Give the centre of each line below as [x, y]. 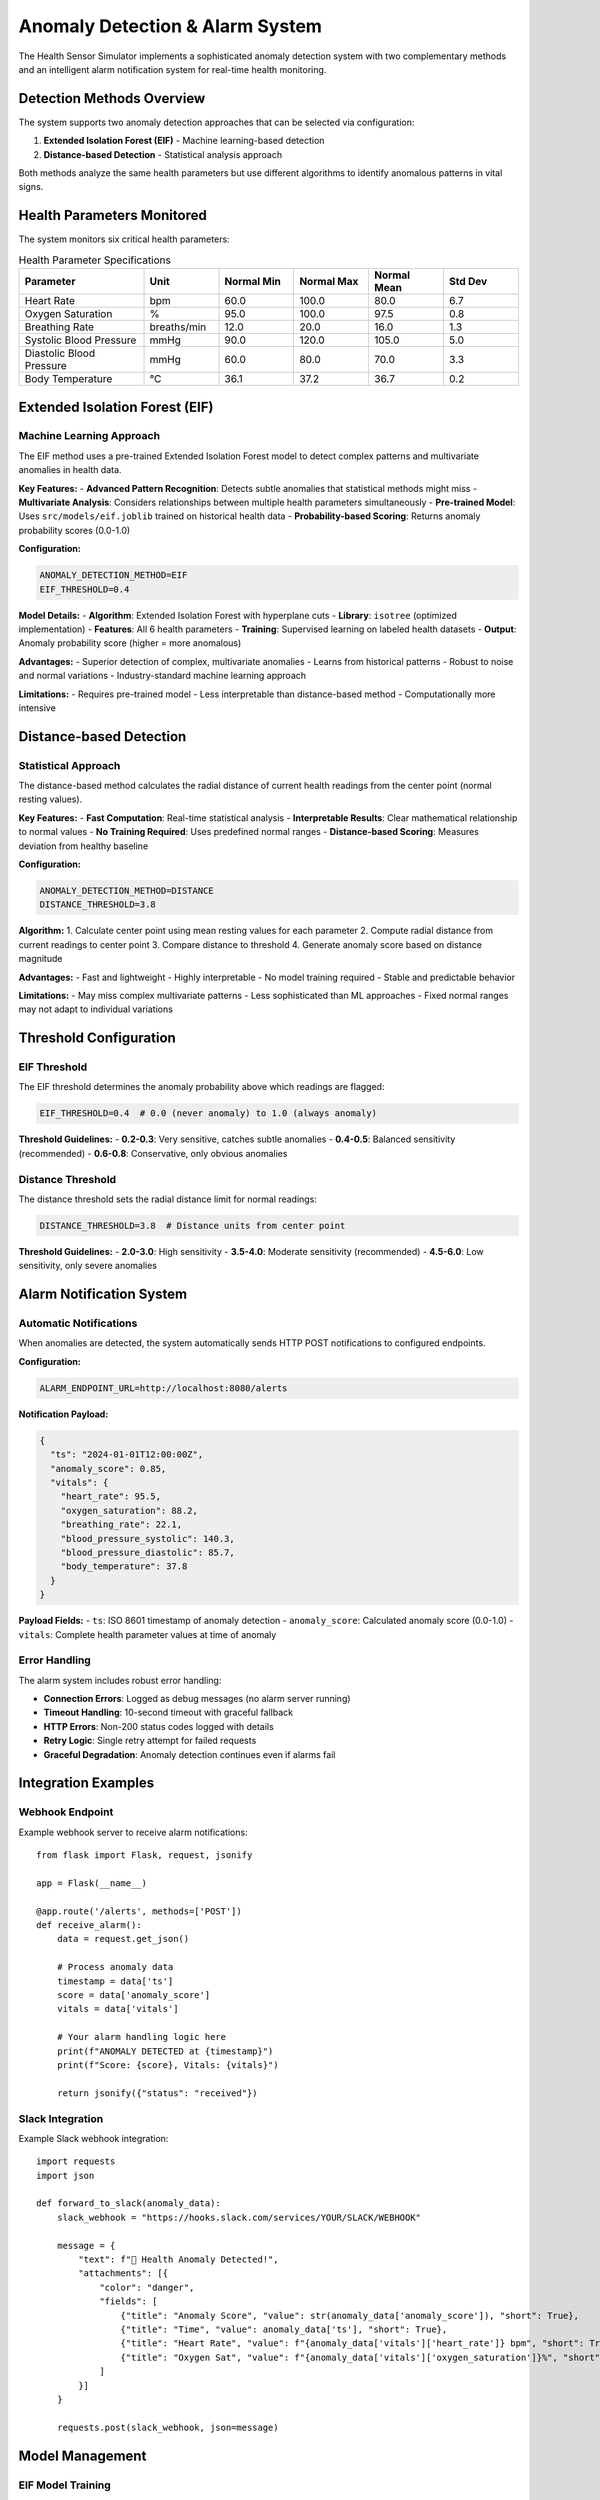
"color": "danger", [147, 2287]
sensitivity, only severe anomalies [87, 1266]
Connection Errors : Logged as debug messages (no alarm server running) [197, 1699]
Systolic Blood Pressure [80, 340]
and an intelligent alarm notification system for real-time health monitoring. [172, 69]
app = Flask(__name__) [92, 1883]
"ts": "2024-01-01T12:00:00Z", [127, 1454]
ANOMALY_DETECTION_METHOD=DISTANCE [126, 890]
